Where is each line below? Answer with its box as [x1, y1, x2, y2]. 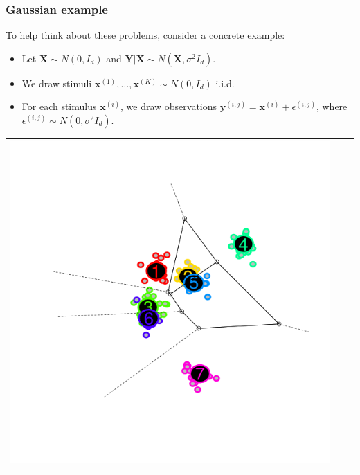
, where [316, 99, 348, 114]
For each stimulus [21, 99, 97, 114]
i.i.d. [215, 75, 235, 90]
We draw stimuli [21, 75, 92, 90]
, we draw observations [120, 99, 217, 114]
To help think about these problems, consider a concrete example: [6, 28, 285, 42]
